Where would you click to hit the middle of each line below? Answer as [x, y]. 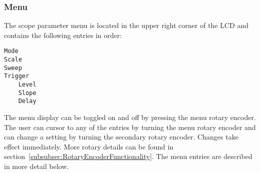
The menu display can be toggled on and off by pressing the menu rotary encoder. [130, 117]
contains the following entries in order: [63, 35]
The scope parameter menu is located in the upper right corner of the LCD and [126, 25]
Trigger [17, 76]
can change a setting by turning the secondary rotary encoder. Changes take [121, 137]
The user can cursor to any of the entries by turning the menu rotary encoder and [130, 127]
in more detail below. [37, 166]
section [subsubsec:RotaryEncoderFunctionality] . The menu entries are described [128, 156]
